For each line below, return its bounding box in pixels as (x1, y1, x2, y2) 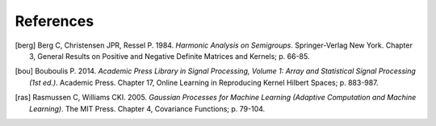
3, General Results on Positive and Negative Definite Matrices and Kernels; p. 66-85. (29, 51, 310, 61)
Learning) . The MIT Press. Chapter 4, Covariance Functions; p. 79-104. (29, 103, 266, 113)
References (15, 12, 94, 30)
